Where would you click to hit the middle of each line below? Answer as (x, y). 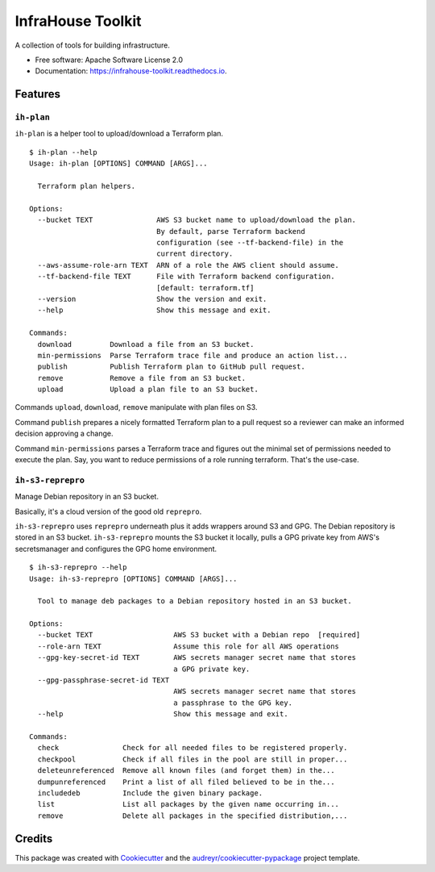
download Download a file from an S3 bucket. (146, 344)
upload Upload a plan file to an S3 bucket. (148, 390)
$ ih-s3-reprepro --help (78, 567)
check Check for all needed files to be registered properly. (193, 748)
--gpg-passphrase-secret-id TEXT (104, 680)
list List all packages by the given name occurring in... (188, 804)
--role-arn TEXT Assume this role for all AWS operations (188, 646)
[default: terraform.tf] (205, 288)
